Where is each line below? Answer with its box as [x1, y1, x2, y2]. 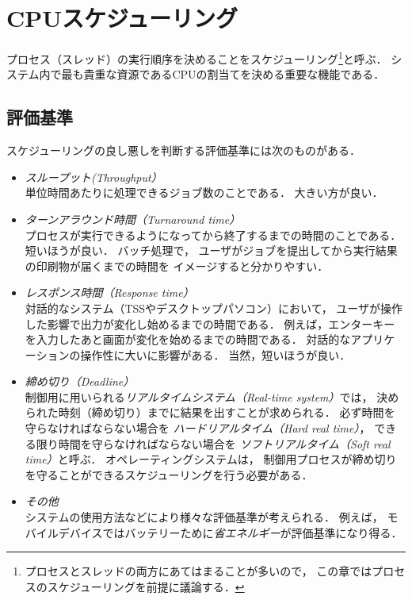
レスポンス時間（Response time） [25, 284, 194, 301]
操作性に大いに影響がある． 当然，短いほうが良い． [80, 346, 351, 363]
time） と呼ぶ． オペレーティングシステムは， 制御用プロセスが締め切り [25, 451, 397, 467]
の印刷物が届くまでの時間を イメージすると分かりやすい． [25, 257, 329, 274]
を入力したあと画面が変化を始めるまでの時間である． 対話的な [25, 331, 351, 348]
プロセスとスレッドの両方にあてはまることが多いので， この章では [25, 563, 372, 579]
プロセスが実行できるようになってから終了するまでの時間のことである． [25, 226, 402, 243]
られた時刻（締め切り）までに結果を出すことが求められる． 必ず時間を [25, 404, 395, 421]
